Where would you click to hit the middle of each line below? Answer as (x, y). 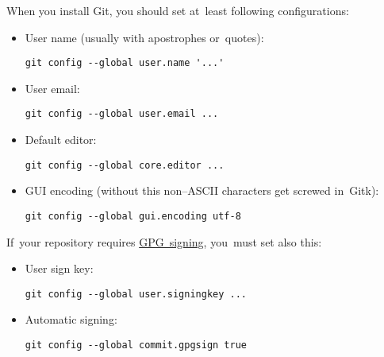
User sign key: (59, 268)
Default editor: (61, 140)
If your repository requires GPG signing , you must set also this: (164, 241)
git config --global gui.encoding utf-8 (133, 216)
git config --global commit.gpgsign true (136, 345)
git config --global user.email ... (122, 114)
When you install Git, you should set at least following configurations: (178, 10)
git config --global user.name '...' (125, 63)
